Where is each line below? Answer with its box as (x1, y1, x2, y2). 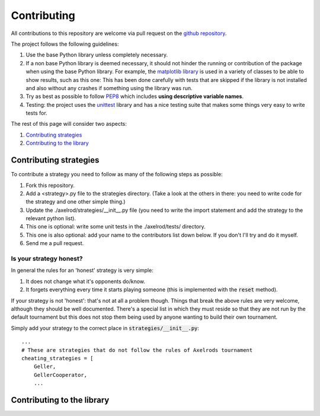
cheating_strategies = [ (21, 355, 94, 361)
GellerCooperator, (33, 371, 88, 378)
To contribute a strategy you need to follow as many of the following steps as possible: (11, 171, 223, 178)
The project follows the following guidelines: (11, 40, 119, 47)
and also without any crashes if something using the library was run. (25, 84, 193, 91)
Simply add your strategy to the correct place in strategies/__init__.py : (11, 324, 200, 332)
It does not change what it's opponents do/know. (25, 278, 145, 285)
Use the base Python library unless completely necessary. (25, 51, 168, 59)
